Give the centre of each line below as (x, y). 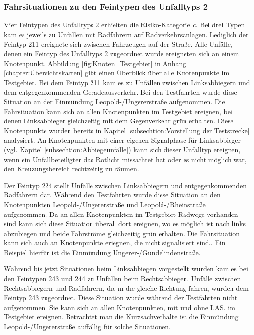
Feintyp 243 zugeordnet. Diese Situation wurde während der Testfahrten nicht (121, 298)
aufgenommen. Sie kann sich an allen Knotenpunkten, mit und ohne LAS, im (120, 307)
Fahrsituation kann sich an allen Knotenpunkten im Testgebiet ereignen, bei (118, 111)
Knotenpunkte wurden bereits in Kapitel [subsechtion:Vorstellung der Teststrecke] (127, 130)
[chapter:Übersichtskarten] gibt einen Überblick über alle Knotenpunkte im (117, 73)
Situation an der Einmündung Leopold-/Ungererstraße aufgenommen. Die (115, 101)
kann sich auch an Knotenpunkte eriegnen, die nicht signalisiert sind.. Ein (115, 243)
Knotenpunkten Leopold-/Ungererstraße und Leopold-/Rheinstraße (105, 204)
